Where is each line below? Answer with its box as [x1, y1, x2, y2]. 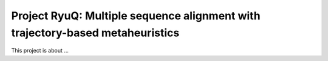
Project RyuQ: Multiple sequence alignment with [11, 9, 261, 22]
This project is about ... [11, 47, 69, 54]
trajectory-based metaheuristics [11, 26, 180, 39]
